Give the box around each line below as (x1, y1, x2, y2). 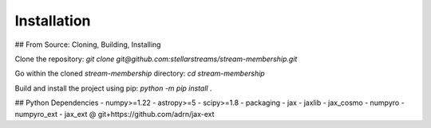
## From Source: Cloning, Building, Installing (14, 40, 161, 49)
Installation (14, 12, 91, 29)
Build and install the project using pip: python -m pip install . (14, 83, 212, 93)
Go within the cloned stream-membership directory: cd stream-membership (14, 68, 265, 79)
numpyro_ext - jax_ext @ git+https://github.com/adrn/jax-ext (14, 109, 215, 118)
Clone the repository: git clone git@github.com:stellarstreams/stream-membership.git (14, 54, 298, 64)
